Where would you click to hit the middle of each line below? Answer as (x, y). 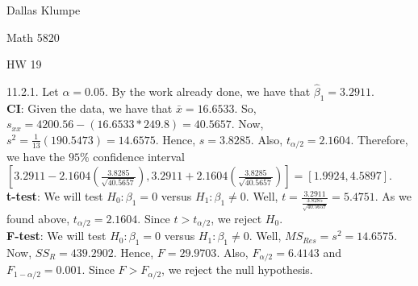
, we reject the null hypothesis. (237, 269)
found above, (38, 218)
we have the (36, 157)
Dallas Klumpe (44, 10)
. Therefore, (379, 139)
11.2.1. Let (33, 91)
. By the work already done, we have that (207, 91)
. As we (393, 196)
